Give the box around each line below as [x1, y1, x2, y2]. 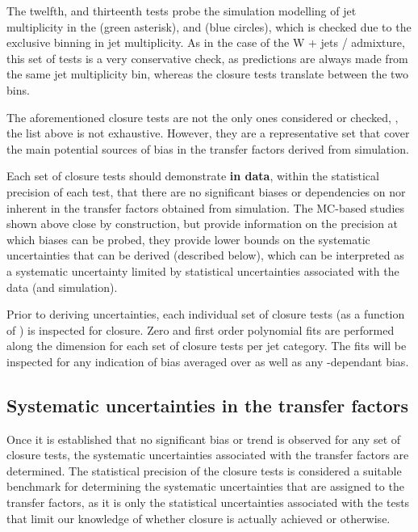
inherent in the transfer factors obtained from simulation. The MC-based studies [6, 199, 405, 216]
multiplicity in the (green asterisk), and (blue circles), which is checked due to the [6, 18, 412, 35]
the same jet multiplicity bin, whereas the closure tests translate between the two [6, 65, 408, 82]
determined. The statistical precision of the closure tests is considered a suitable [6, 462, 402, 479]
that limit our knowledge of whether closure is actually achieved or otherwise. [6, 509, 391, 526]
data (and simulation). [6, 278, 118, 295]
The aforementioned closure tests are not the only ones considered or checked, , [6, 108, 399, 125]
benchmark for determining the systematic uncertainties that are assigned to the [6, 478, 404, 495]
